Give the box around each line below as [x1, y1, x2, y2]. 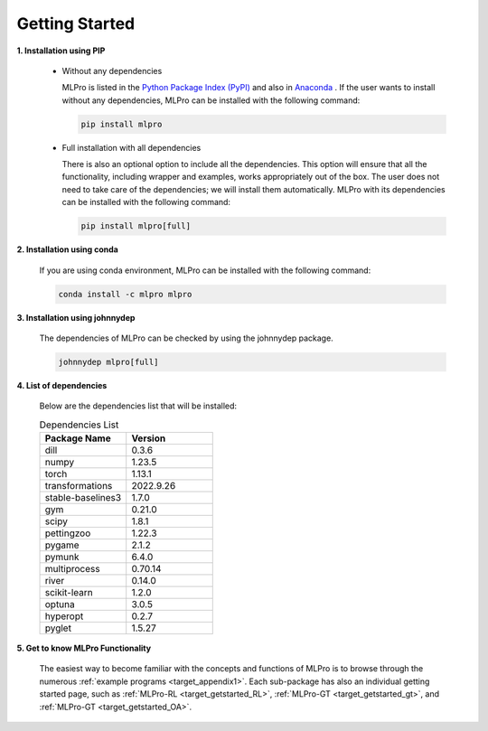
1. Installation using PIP [16, 45, 106, 56]
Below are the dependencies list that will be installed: [39, 400, 238, 411]
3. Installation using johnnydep [16, 312, 136, 323]
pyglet [44, 622, 72, 634]
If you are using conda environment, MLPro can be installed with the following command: [39, 265, 371, 276]
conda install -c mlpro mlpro [58, 289, 192, 299]
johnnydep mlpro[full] [58, 357, 159, 367]
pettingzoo [44, 527, 91, 539]
